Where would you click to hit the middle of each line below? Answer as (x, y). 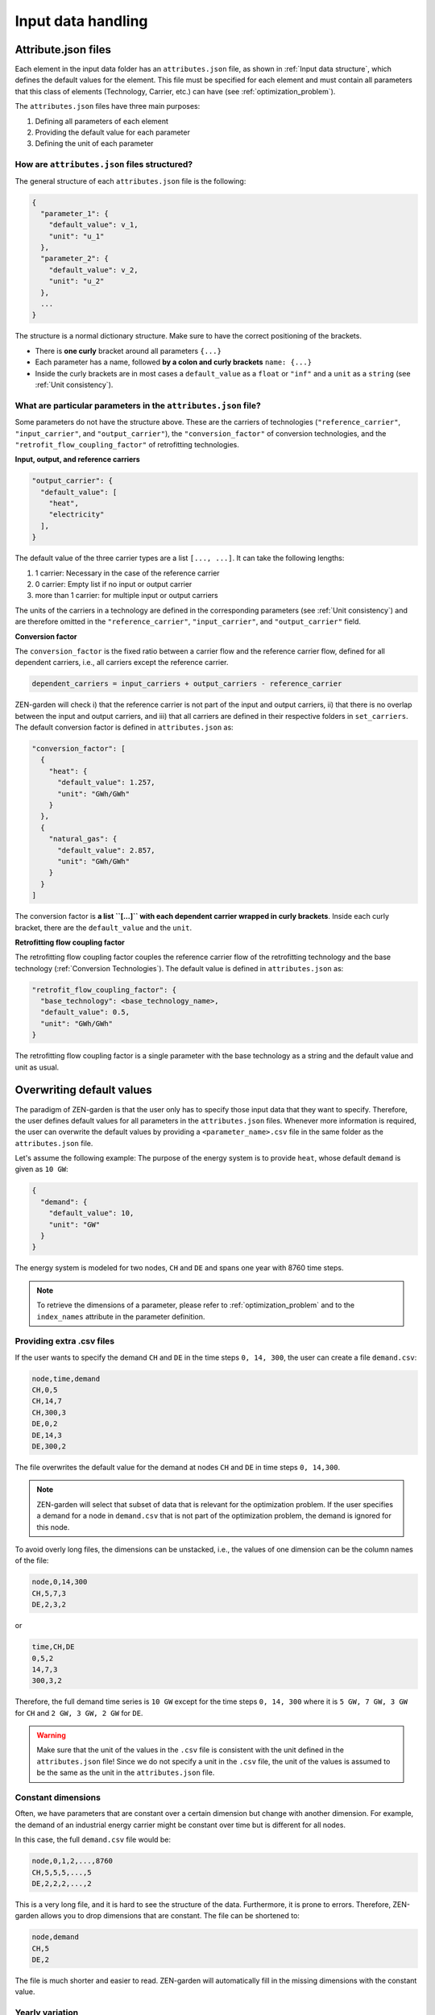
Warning (51, 1735)
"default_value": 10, (91, 1213)
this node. (53, 1527)
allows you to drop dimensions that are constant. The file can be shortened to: (170, 1916)
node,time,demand (66, 1379)
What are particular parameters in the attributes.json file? (138, 405)
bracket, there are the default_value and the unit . (104, 928)
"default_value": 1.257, (107, 783)
